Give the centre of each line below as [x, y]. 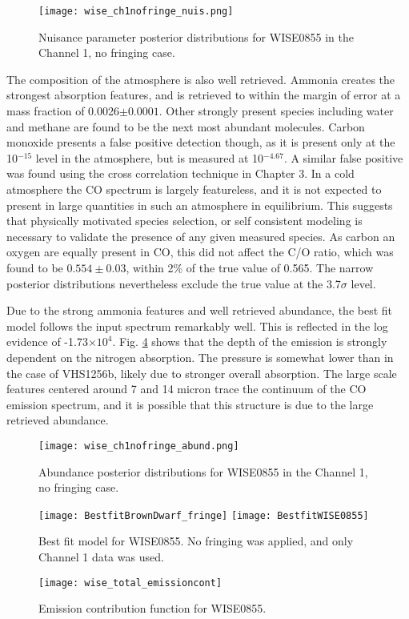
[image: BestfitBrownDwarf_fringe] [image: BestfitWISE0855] [204, 515]
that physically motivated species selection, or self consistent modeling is [184, 221]
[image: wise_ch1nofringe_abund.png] [139, 446]
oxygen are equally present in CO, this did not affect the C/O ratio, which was [200, 252]
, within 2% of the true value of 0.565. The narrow [250, 267]
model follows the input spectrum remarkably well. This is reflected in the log [197, 326]
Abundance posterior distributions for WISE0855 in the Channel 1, [203, 471]
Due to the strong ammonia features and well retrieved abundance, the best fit [200, 310]
